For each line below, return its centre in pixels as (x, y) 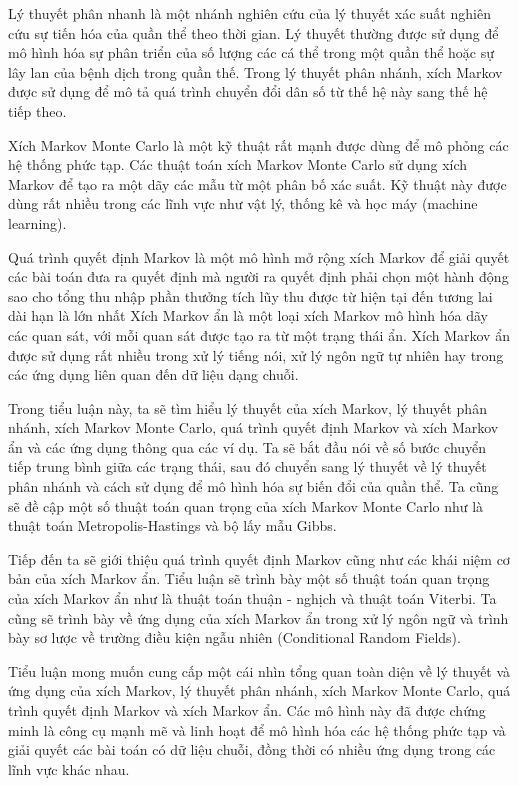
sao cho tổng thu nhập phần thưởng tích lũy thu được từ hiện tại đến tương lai (250, 295)
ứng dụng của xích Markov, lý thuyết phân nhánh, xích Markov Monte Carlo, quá (259, 690)
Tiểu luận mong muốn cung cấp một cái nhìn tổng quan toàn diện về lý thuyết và (259, 670)
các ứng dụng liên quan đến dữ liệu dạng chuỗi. (153, 374)
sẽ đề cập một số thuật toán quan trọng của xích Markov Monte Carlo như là (246, 505)
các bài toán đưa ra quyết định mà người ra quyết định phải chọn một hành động (258, 276)
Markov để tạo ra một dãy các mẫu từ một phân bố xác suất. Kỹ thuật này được (257, 183)
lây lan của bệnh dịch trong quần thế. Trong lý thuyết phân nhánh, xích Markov (255, 71)
